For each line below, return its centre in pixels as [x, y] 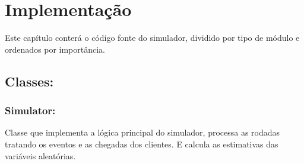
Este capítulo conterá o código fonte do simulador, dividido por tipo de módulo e [152, 38]
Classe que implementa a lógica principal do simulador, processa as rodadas [142, 132]
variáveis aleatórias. [40, 155]
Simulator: [30, 110]
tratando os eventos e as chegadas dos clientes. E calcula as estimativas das [142, 144]
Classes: [29, 81]
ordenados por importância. [55, 49]
